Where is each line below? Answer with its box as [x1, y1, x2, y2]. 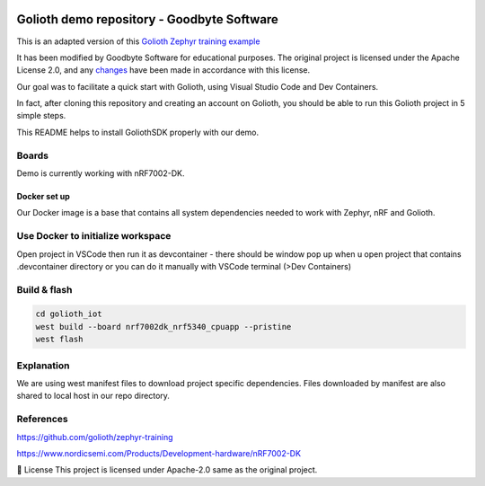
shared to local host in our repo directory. [16, 391, 171, 402]
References [16, 413, 68, 426]
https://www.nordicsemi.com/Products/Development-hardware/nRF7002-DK [16, 447, 301, 458]
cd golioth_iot [35, 309, 102, 319]
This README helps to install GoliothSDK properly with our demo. [16, 127, 260, 137]
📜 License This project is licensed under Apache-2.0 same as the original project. [16, 464, 318, 475]
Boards [16, 149, 49, 162]
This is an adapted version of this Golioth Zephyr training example [16, 36, 260, 47]
